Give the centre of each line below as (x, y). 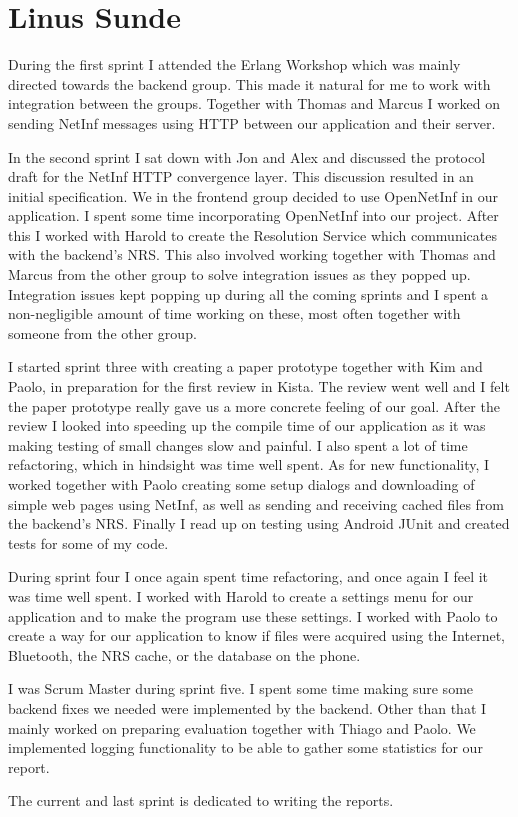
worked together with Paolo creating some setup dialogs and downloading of (241, 484)
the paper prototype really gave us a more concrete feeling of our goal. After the (254, 405)
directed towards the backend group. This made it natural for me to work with (249, 83)
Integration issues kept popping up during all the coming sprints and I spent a (248, 293)
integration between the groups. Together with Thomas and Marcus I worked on (254, 103)
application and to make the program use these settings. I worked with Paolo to (253, 615)
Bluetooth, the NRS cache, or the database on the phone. (184, 654)
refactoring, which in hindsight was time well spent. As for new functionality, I (249, 464)
